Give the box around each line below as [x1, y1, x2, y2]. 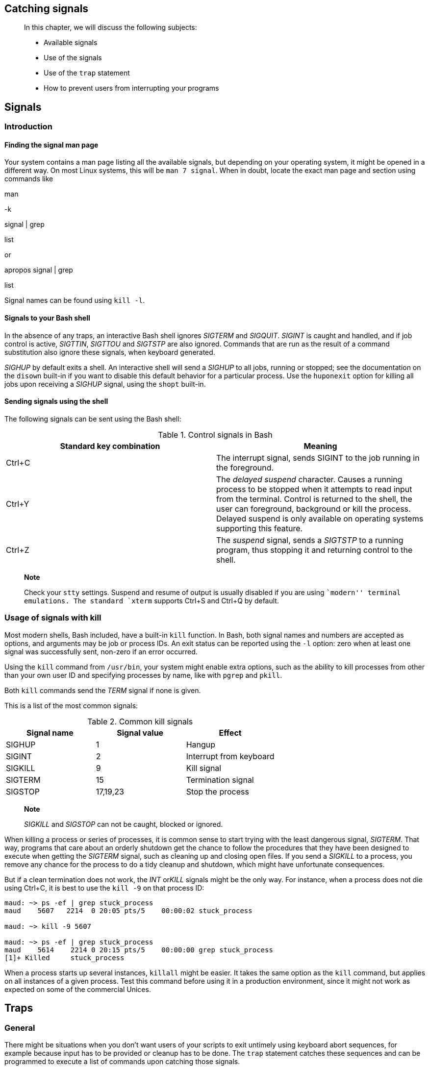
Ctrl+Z [6, 545, 29, 555]
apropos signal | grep [4, 266, 73, 274]
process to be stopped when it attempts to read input [216, 484, 412, 494]
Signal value [117, 727, 164, 738]
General [4, 1022, 35, 1033]
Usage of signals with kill [4, 613, 101, 623]
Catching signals [4, 2, 89, 15]
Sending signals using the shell [4, 397, 108, 406]
